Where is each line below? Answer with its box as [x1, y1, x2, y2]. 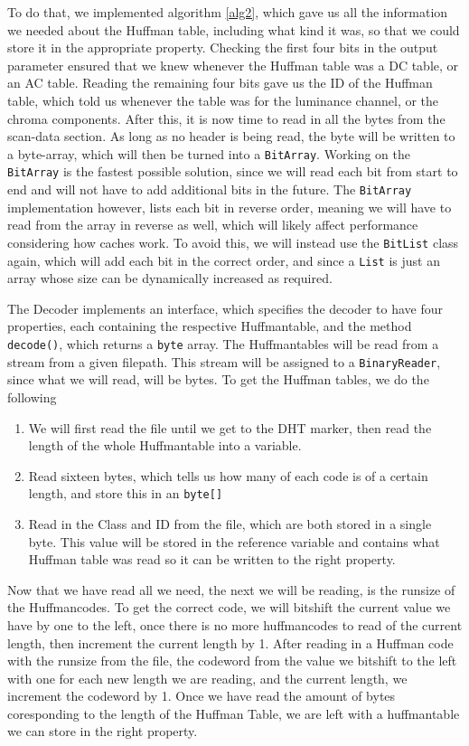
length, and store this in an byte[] [28, 484, 223, 503]
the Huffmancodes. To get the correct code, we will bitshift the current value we [7, 598, 451, 617]
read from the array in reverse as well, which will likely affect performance [7, 215, 418, 234]
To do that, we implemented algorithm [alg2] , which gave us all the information [7, 3, 448, 21]
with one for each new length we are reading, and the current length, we [7, 668, 408, 687]
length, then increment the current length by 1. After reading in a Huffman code [7, 633, 454, 652]
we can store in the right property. [7, 722, 198, 741]
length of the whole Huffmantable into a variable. [28, 436, 302, 455]
